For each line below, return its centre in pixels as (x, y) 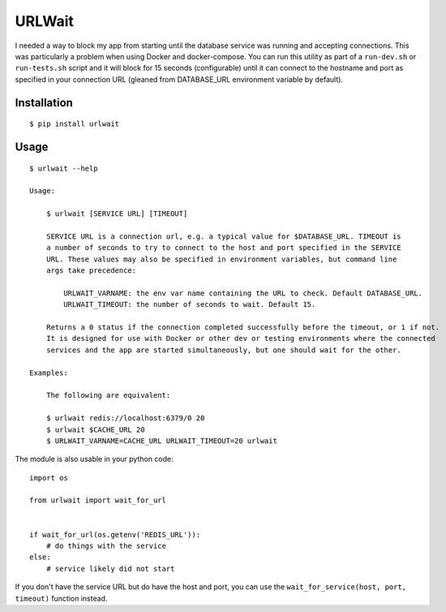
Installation (44, 103)
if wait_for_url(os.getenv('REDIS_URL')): (115, 534)
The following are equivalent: (108, 395)
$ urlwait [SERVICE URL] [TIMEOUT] (117, 214)
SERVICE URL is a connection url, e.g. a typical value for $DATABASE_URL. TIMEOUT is (223, 236)
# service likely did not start (110, 569)
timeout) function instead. (61, 598)
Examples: (49, 373)
